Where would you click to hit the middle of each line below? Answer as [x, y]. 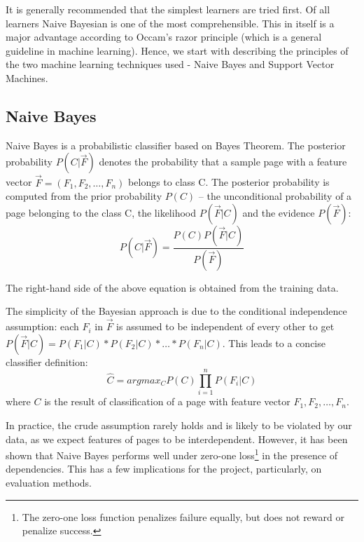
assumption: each [42, 326]
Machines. [27, 77]
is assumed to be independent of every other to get [225, 326]
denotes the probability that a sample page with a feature [223, 162]
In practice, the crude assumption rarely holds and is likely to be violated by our [179, 425]
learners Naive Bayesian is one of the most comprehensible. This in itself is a [170, 23]
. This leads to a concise [274, 343]
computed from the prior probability [84, 196]
